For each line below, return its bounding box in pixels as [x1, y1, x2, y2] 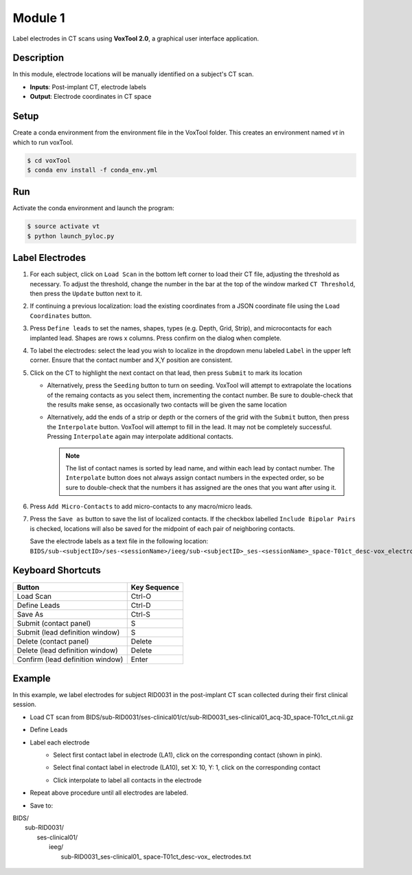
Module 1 [12, 10, 65, 25]
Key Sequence [130, 582, 180, 592]
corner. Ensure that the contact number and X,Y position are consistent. [30, 356, 233, 364]
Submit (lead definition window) [16, 627, 120, 637]
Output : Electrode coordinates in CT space [30, 93, 152, 101]
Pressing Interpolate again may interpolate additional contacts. [47, 433, 233, 441]
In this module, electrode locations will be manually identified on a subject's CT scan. [12, 70, 254, 78]
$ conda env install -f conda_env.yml [27, 166, 158, 174]
